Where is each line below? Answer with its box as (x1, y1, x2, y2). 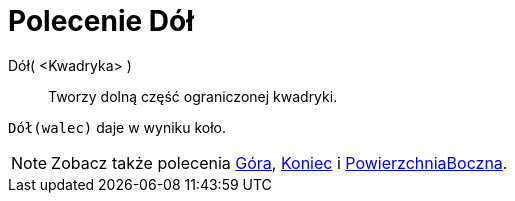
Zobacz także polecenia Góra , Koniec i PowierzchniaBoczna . (51, 152, 508, 173)
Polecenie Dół (8, 4, 194, 38)
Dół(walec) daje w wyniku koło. (8, 118, 227, 136)
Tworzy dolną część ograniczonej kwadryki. (48, 87, 338, 105)
